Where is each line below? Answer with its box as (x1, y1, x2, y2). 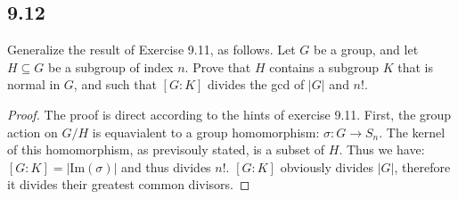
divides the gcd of (208, 75, 305, 94)
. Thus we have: (339, 140, 425, 159)
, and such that (73, 75, 157, 94)
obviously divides (280, 157, 374, 176)
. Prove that (184, 57, 251, 76)
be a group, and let (314, 40, 419, 59)
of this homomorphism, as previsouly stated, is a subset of (7, 140, 325, 159)
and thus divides (121, 157, 211, 176)
